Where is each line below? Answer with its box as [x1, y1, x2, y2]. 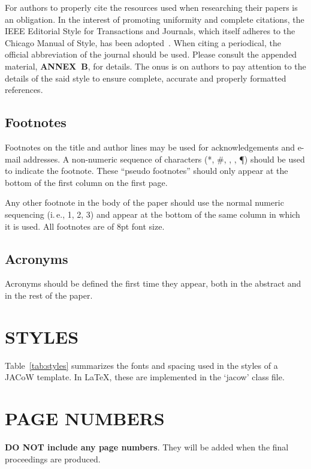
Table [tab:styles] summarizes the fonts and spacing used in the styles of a [5, 359, 278, 371]
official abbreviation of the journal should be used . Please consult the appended [5, 48, 297, 61]
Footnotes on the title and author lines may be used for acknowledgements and [5, 140, 295, 153]
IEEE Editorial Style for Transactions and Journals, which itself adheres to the [5, 25, 295, 37]
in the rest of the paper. [5, 288, 93, 301]
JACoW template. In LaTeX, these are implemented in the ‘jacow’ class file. [5, 371, 285, 383]
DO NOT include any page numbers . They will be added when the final [5, 440, 289, 453]
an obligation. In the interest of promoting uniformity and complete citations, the [5, 13, 304, 25]
